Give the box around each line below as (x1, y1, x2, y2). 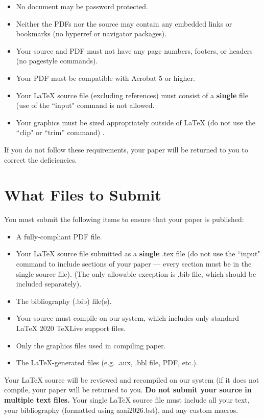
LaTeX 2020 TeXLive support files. (16, 323, 126, 333)
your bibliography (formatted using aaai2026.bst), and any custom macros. (4, 404, 238, 415)
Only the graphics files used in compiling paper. (16, 340, 166, 350)
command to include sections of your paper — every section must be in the (16, 258, 252, 269)
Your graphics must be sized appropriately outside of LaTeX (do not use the (16, 117, 255, 127)
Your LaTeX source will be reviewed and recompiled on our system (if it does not (4, 374, 259, 385)
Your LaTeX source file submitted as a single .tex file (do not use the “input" (16, 248, 260, 259)
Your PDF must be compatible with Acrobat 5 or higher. (16, 72, 195, 83)
